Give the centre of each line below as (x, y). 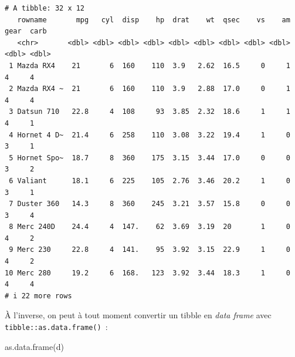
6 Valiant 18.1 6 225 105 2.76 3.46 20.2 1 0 (150, 181)
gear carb (26, 31)
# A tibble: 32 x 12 (45, 8)
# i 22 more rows (38, 296)
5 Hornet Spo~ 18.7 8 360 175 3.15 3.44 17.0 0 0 (150, 158)
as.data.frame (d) (34, 346)
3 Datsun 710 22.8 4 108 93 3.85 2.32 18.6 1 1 (150, 112)
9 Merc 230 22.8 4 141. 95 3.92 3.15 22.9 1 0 (150, 250)
